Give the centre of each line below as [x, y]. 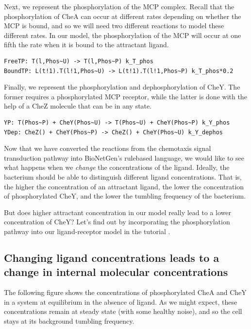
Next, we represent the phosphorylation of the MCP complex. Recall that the [119, 6]
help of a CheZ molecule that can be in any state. [78, 106]
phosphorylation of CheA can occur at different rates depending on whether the [123, 16]
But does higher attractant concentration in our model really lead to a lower [117, 212]
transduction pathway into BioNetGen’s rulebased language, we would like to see [124, 157]
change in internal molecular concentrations [116, 272]
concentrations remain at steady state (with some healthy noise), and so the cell [123, 311]
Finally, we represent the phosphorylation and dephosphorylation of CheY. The [122, 87]
